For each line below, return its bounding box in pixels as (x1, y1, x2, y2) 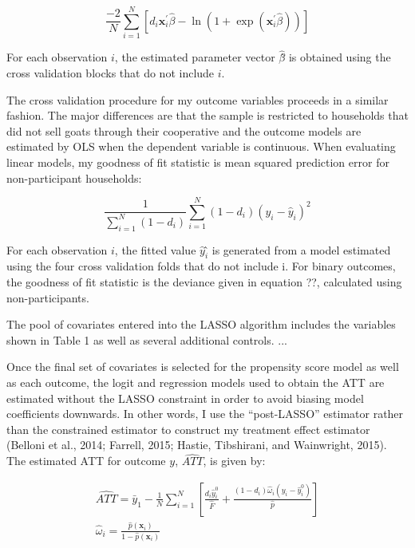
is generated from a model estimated (211, 241, 391, 258)
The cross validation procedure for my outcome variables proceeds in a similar (6, 91, 389, 108)
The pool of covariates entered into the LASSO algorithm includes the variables (6, 316, 396, 333)
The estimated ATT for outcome (6, 452, 166, 469)
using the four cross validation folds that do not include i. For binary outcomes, (6, 258, 396, 274)
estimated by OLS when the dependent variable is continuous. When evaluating (6, 138, 396, 155)
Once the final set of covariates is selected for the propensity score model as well (6, 358, 399, 375)
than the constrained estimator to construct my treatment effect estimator (6, 420, 370, 437)
